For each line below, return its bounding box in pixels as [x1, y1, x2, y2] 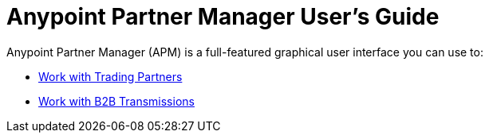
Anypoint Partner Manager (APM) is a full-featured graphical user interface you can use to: [6, 44, 483, 59]
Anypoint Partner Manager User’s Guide [6, 3, 440, 30]
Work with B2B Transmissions [38, 94, 195, 108]
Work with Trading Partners [38, 69, 183, 83]
